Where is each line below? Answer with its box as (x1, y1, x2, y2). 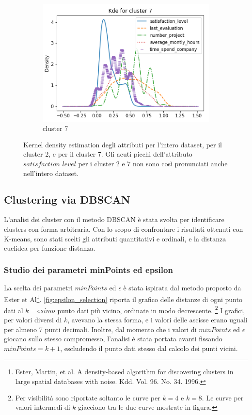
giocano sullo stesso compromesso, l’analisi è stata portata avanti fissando (4, 334, 222, 344)
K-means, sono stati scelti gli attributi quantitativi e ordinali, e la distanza (4, 233, 226, 243)
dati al (4, 305, 23, 315)
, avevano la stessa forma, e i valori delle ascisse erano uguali (67, 315, 248, 325)
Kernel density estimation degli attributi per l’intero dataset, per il (23, 139, 222, 149)
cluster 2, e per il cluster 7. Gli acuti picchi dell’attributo (23, 149, 192, 159)
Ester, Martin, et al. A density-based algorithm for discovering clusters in (15, 367, 234, 377)
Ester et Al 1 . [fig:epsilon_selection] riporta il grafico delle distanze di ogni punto (4, 292, 242, 304)
